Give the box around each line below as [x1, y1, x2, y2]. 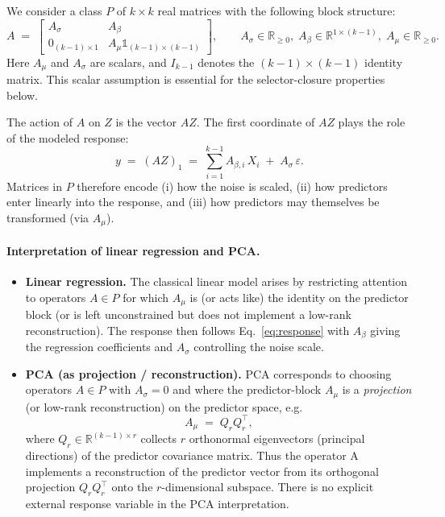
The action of [6, 114, 73, 130]
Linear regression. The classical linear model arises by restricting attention [25, 273, 408, 290]
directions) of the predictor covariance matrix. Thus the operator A [25, 447, 359, 464]
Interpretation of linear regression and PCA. [6, 242, 260, 258]
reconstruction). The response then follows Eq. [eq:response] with [25, 321, 350, 338]
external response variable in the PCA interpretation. [25, 495, 289, 512]
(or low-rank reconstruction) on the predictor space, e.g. [25, 398, 303, 415]
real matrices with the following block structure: [157, 2, 396, 19]
